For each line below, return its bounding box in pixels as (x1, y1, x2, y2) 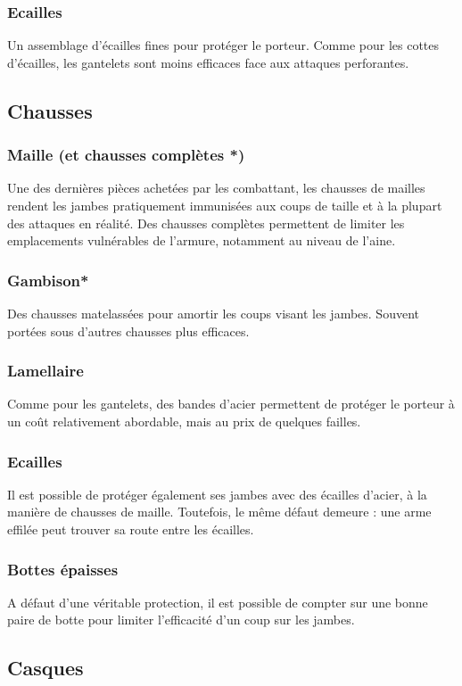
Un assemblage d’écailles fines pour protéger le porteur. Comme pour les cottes (7, 36, 440, 54)
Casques (7, 654, 84, 682)
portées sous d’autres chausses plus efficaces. (7, 321, 250, 340)
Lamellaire (7, 360, 84, 382)
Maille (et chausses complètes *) (7, 144, 245, 166)
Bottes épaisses (7, 558, 119, 580)
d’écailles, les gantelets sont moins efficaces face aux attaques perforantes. (7, 53, 409, 71)
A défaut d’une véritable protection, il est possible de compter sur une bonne (7, 592, 428, 611)
